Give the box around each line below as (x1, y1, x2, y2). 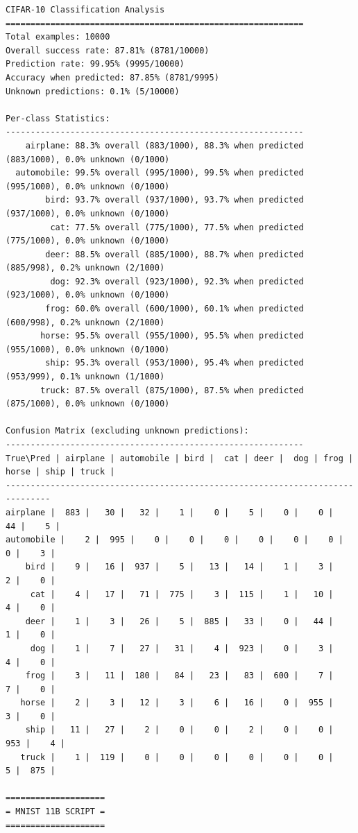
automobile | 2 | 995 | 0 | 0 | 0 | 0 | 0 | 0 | (6, 535, 343, 545)
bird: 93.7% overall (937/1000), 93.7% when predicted (45, 195, 304, 205)
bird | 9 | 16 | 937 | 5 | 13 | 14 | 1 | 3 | (25, 562, 334, 572)
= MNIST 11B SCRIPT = (6, 807, 105, 817)
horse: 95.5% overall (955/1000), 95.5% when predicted (40, 331, 304, 341)
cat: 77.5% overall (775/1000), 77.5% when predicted (50, 222, 304, 232)
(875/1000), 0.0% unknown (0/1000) (6, 399, 170, 409)
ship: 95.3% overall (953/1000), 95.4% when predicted (45, 358, 304, 368)
